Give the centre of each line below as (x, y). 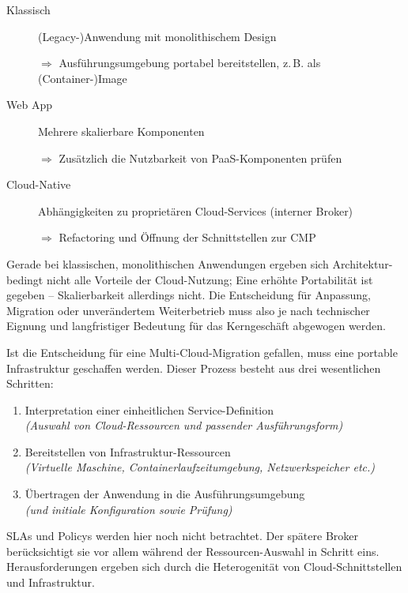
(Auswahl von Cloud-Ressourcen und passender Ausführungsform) (184, 425)
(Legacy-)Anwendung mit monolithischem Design (157, 36)
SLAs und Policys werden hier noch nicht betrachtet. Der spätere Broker (182, 536)
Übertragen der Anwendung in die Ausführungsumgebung (165, 494)
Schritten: (30, 383)
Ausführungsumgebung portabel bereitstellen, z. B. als (190, 63)
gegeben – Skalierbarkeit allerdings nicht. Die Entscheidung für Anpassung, (189, 295)
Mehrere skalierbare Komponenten (121, 131)
